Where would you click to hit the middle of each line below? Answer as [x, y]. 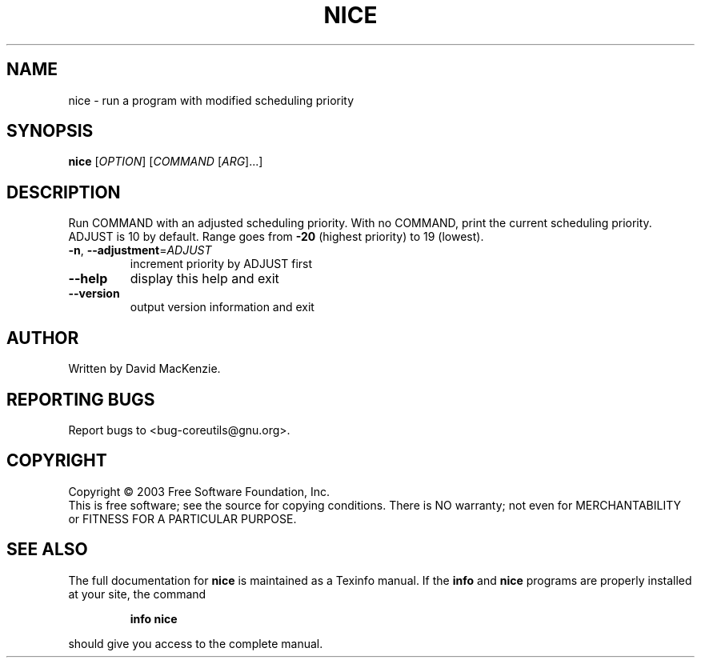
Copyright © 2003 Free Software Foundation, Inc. [199, 491]
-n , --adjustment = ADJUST [140, 250]
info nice [154, 618]
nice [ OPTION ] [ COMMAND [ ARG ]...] [166, 162]
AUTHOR [43, 338]
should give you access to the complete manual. [196, 643]
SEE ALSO [47, 550]
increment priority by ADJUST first [221, 264]
